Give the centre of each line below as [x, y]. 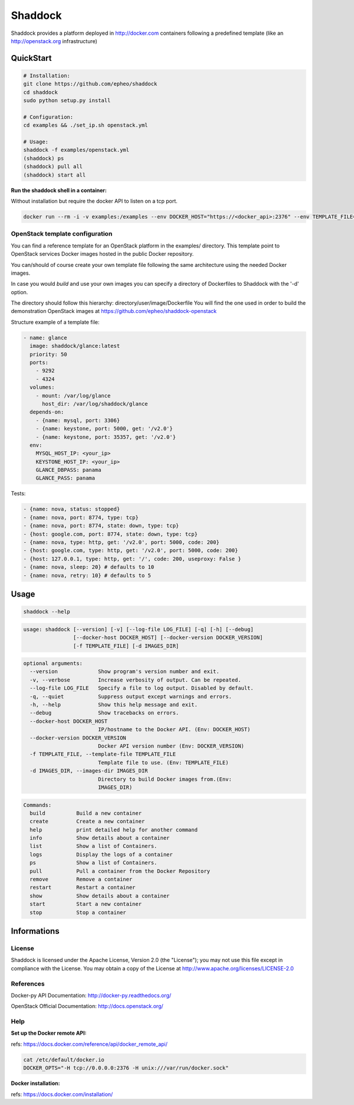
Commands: [37, 805]
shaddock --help [47, 612]
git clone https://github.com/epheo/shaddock [90, 84]
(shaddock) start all [55, 175]
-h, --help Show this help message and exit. [114, 705]
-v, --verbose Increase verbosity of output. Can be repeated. [135, 680]
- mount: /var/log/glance [73, 395]
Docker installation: [35, 1083]
